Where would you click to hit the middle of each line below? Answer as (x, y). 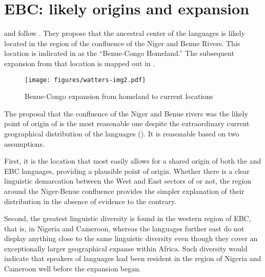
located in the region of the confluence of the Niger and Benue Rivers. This (122, 43)
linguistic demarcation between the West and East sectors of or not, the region (128, 181)
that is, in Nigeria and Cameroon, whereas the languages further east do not (124, 228)
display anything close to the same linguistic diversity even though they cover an (131, 238)
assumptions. (24, 143)
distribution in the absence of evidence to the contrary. (90, 201)
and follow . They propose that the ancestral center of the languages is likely (125, 33)
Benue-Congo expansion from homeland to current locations (119, 96)
